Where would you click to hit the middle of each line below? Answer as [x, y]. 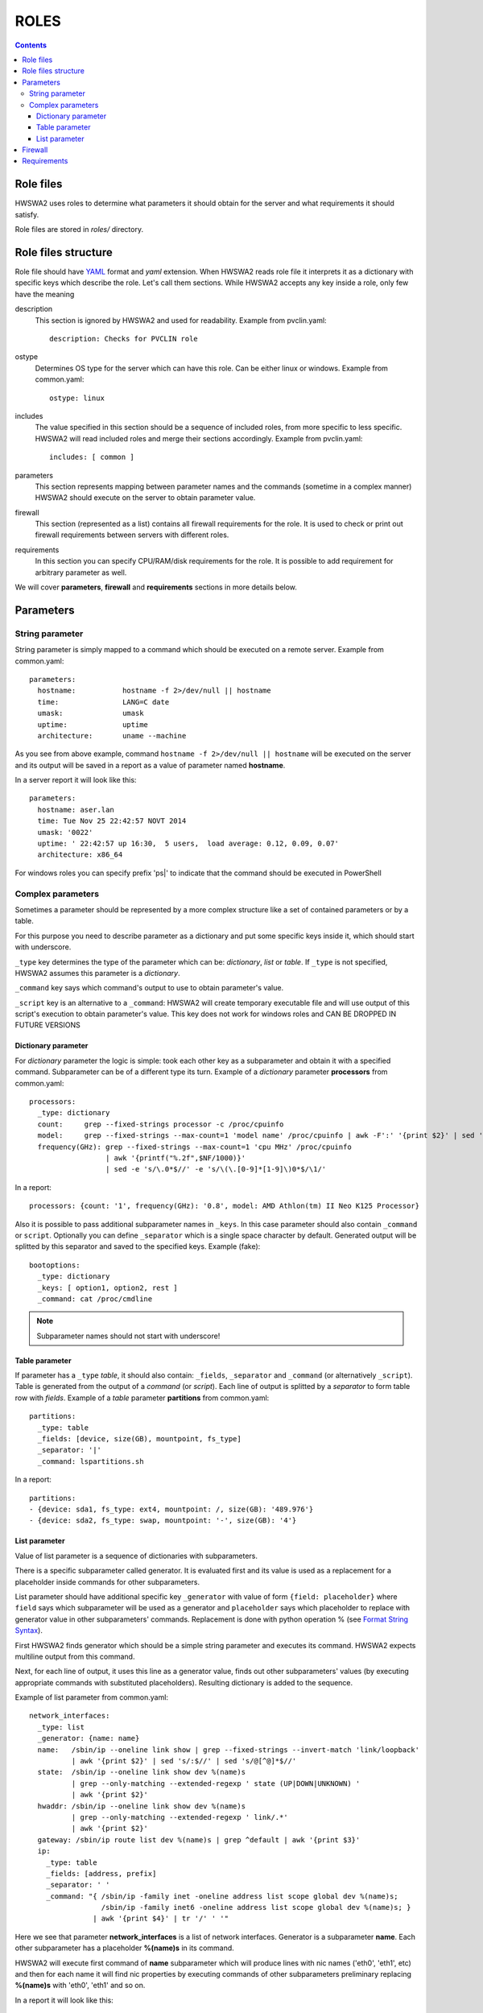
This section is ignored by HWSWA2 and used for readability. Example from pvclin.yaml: [181, 320]
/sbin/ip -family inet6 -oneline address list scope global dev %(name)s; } [256, 1908]
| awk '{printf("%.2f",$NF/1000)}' [175, 1158]
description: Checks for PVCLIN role [124, 339]
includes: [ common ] [92, 457]
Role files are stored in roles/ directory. [79, 229]
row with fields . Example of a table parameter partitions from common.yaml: [142, 1398]
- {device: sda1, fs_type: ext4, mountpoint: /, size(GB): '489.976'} [171, 1509]
